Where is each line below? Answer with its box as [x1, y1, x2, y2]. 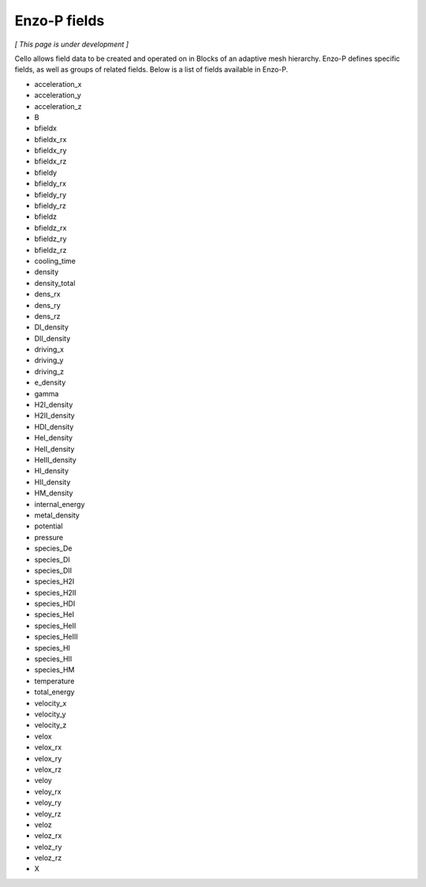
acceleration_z [34, 101, 82, 111]
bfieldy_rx [34, 179, 67, 189]
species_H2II [34, 588, 77, 597]
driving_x [34, 344, 65, 355]
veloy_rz [34, 809, 62, 818]
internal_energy [34, 499, 85, 509]
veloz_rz [34, 853, 62, 863]
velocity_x [34, 698, 67, 708]
